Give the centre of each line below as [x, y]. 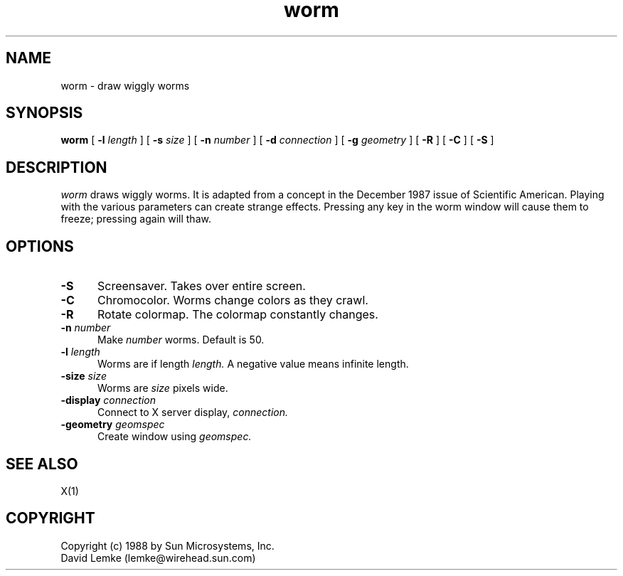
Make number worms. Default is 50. [181, 340]
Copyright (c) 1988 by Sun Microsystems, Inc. [167, 545]
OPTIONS [40, 246]
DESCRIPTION [57, 167]
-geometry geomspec [113, 425]
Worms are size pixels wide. [163, 388]
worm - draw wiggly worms [125, 85]
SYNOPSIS [44, 113]
